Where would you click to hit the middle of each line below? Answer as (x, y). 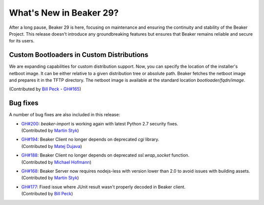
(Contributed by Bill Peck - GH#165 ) (45, 89)
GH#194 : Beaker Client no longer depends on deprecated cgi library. (90, 140)
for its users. (22, 41)
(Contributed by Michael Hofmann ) (56, 162)
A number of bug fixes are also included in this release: (65, 115)
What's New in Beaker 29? (64, 13)
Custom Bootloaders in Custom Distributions (79, 55)
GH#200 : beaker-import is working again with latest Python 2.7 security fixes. (100, 123)
